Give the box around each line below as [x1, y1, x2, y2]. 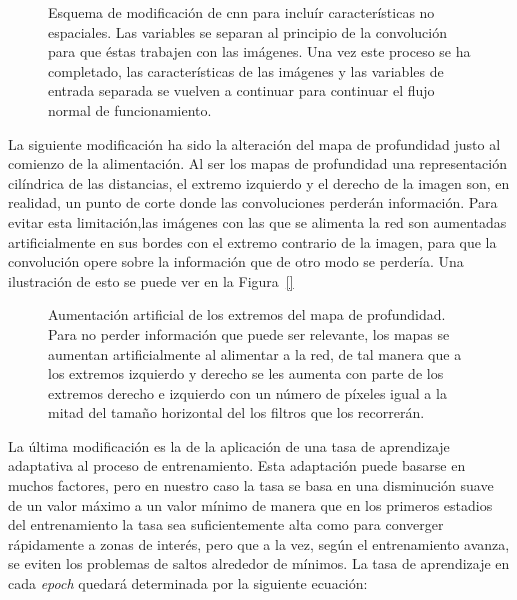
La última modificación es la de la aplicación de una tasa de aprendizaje [8, 435, 450, 456]
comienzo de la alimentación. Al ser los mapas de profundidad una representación [8, 153, 508, 174]
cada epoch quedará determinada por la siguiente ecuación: [8, 573, 368, 594]
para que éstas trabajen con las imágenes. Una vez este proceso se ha [48, 41, 471, 62]
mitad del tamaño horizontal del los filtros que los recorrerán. [48, 402, 425, 423]
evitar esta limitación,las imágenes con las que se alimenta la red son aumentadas [8, 211, 507, 232]
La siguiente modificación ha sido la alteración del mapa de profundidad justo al [8, 133, 501, 154]
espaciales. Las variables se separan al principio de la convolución [48, 21, 447, 42]
